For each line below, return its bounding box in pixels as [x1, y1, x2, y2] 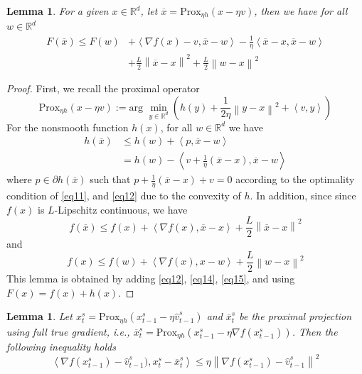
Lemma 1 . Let [6, 309, 73, 324]
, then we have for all [254, 4, 348, 18]
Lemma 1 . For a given [6, 4, 109, 18]
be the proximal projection [239, 309, 352, 324]
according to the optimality [235, 172, 355, 187]
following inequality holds [6, 339, 116, 354]
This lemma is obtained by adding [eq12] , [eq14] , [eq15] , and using [6, 270, 295, 285]
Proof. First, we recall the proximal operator [6, 81, 200, 95]
